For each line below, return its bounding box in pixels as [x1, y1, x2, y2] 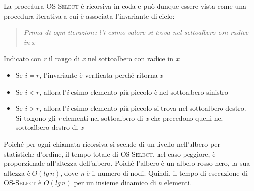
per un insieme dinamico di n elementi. [74, 177, 191, 188]
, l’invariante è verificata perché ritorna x [39, 69, 163, 80]
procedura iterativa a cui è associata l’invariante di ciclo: [4, 10, 175, 21]
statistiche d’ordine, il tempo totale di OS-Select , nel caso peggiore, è [4, 148, 216, 159]
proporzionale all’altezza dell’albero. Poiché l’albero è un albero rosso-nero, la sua [4, 158, 250, 168]
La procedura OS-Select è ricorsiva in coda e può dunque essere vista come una [4, 1, 246, 11]
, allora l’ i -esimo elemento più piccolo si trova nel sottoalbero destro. [39, 103, 246, 113]
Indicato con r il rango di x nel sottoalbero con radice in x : [4, 53, 181, 64]
